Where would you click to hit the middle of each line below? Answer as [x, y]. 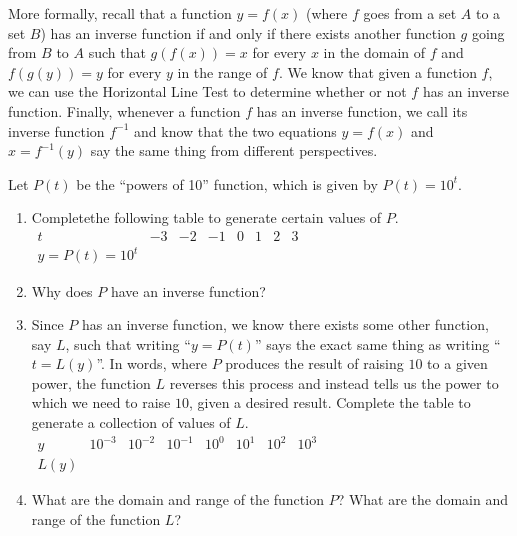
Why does [62, 290]
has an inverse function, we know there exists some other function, [285, 324]
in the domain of [374, 52]
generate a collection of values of [131, 422]
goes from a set [410, 13]
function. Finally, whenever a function [124, 110]
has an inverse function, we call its [362, 110]
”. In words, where [151, 363]
